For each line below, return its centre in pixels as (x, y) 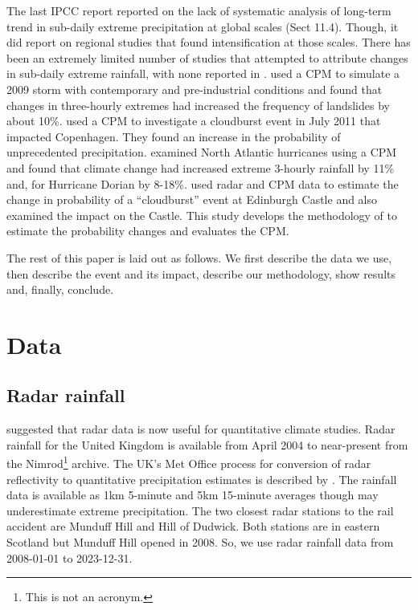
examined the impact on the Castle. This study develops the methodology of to (202, 215)
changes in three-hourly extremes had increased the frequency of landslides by (198, 105)
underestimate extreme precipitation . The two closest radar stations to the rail (200, 510)
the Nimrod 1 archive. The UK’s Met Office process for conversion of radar (189, 462)
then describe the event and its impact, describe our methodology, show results (201, 273)
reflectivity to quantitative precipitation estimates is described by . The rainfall (202, 479)
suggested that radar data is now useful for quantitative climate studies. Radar (201, 429)
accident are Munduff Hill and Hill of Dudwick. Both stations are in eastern (193, 526)
